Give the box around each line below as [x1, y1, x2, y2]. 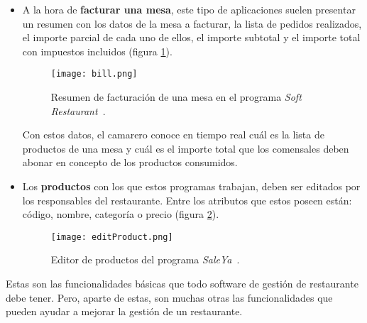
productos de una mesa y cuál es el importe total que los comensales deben [22, 141, 349, 155]
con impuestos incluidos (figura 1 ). [22, 43, 172, 58]
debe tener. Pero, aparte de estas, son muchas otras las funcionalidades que [6, 290, 333, 305]
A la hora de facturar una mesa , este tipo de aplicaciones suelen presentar [22, 2, 356, 16]
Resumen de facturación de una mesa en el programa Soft [50, 89, 302, 104]
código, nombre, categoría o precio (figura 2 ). [22, 207, 219, 221]
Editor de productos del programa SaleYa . [50, 252, 240, 267]
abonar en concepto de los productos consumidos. [22, 155, 238, 170]
